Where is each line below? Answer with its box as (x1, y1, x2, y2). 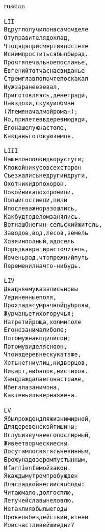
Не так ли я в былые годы (4, 505, 67, 512)
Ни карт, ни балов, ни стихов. (4, 367, 88, 375)
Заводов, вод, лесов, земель (4, 230, 88, 236)
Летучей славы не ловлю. (4, 497, 75, 504)
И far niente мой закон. (4, 464, 71, 472)
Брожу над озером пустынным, (4, 456, 88, 464)
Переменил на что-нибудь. (4, 262, 81, 269)
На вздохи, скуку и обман (4, 100, 75, 107)
